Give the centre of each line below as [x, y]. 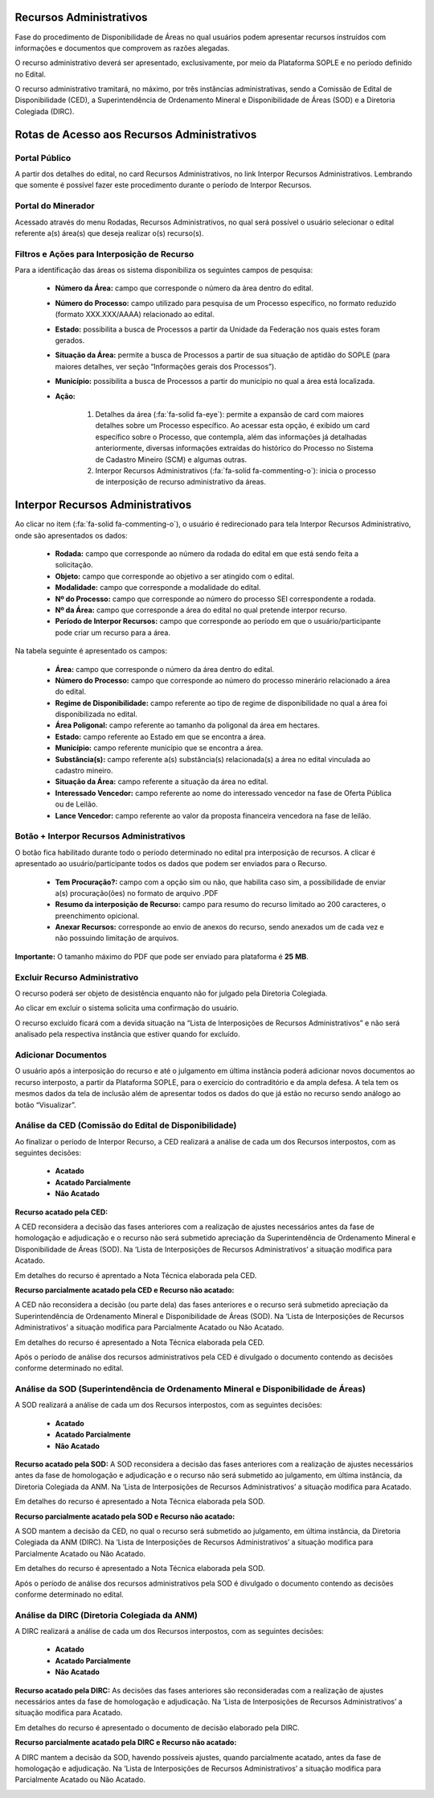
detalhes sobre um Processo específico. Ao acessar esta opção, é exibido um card [232, 426]
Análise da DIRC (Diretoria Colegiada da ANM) [106, 1615]
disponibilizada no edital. [96, 714]
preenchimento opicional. [97, 915]
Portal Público [43, 158]
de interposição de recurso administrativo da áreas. [181, 482]
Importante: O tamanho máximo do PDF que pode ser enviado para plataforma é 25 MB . [162, 956]
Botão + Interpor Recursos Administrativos [100, 836]
